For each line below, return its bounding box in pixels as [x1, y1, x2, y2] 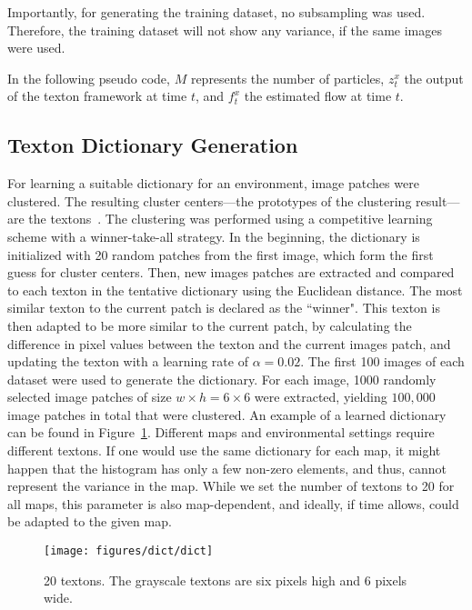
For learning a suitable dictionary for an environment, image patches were [7, 174, 419, 193]
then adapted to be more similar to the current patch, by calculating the [7, 315, 412, 335]
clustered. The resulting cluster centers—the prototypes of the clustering [7, 191, 412, 210]
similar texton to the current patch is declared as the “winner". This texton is [7, 298, 440, 317]
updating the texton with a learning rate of [7, 352, 248, 371]
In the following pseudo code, [7, 68, 170, 87]
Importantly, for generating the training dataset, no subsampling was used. [7, 3, 426, 21]
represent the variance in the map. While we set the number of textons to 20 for [7, 476, 455, 495]
